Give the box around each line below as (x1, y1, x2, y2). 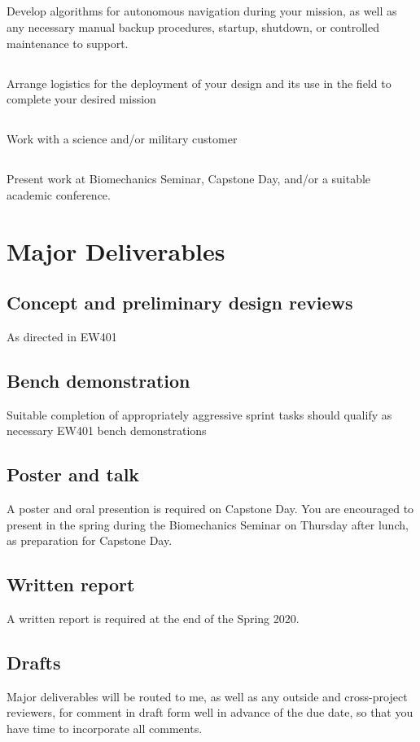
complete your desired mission (7, 90, 156, 108)
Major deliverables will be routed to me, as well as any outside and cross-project (7, 687, 408, 705)
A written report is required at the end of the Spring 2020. (7, 610, 300, 627)
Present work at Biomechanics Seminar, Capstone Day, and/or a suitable (7, 170, 371, 187)
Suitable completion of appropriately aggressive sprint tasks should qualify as (7, 406, 392, 423)
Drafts (7, 650, 61, 675)
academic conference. (7, 186, 111, 203)
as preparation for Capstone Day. (7, 532, 173, 549)
